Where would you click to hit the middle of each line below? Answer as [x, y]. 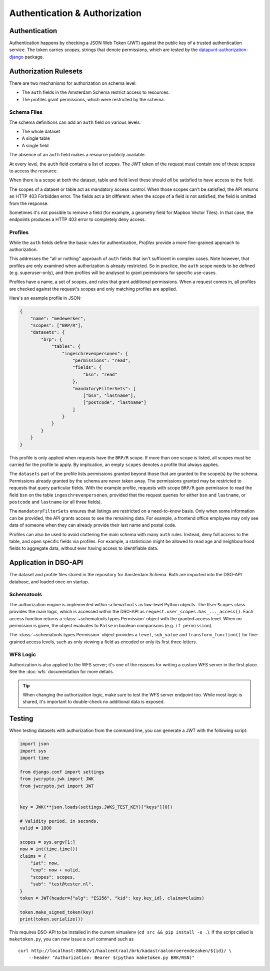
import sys [33, 751]
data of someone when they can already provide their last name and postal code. [93, 525]
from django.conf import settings [62, 772]
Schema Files [26, 112]
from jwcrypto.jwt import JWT [57, 786]
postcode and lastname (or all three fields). [55, 502]
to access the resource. [33, 171]
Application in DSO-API [46, 563]
